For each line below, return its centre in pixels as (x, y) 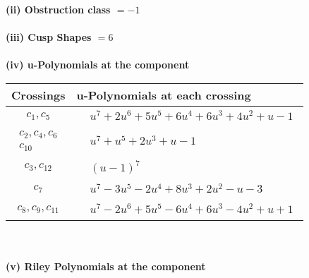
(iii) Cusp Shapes (49, 37)
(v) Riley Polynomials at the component (106, 266)
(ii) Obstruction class (58, 9)
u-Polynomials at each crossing (164, 95)
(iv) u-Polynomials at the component (98, 65)
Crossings (38, 95)
